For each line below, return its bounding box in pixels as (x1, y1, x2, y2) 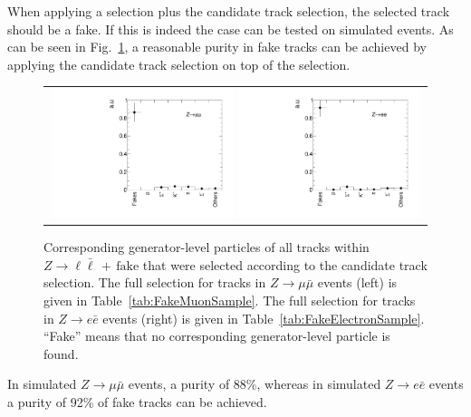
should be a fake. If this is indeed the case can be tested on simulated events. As (7, 19, 454, 38)
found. (43, 344, 79, 363)
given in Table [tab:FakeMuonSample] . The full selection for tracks (43, 290, 416, 309)
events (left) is (317, 273, 398, 292)
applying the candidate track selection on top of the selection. (7, 54, 351, 73)
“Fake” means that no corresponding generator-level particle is (43, 326, 390, 345)
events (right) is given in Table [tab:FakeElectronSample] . (102, 308, 425, 327)
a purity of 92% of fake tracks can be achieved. (7, 392, 267, 411)
